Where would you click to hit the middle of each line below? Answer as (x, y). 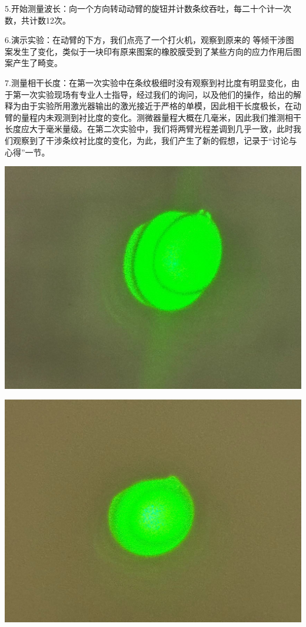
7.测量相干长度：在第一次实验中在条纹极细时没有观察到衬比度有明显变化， (148, 82)
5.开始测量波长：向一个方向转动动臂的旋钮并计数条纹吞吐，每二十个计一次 (148, 8)
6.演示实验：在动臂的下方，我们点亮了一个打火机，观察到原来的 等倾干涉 (145, 40)
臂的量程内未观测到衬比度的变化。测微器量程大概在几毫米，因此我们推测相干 (153, 117)
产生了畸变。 (37, 63)
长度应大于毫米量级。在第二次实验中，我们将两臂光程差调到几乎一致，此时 (149, 129)
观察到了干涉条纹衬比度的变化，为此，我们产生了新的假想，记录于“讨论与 (155, 140)
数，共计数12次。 (38, 20)
